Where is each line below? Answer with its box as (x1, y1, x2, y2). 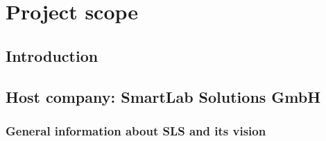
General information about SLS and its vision (6, 122, 266, 139)
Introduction (6, 44, 98, 66)
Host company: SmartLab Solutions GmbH (6, 85, 321, 107)
